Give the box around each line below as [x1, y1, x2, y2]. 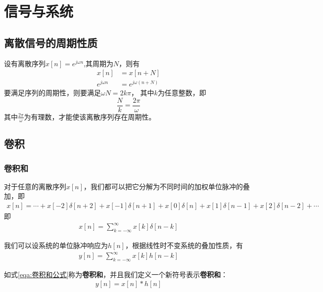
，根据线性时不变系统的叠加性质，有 [125, 240, 243, 250]
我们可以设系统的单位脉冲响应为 [4, 240, 108, 250]
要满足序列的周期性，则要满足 [4, 87, 101, 98]
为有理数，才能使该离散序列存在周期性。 [24, 111, 156, 122]
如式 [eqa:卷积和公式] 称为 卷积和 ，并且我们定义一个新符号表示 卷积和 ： [4, 269, 228, 279]
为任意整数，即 [157, 87, 206, 98]
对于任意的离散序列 [4, 181, 66, 191]
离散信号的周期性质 [4, 35, 97, 50]
